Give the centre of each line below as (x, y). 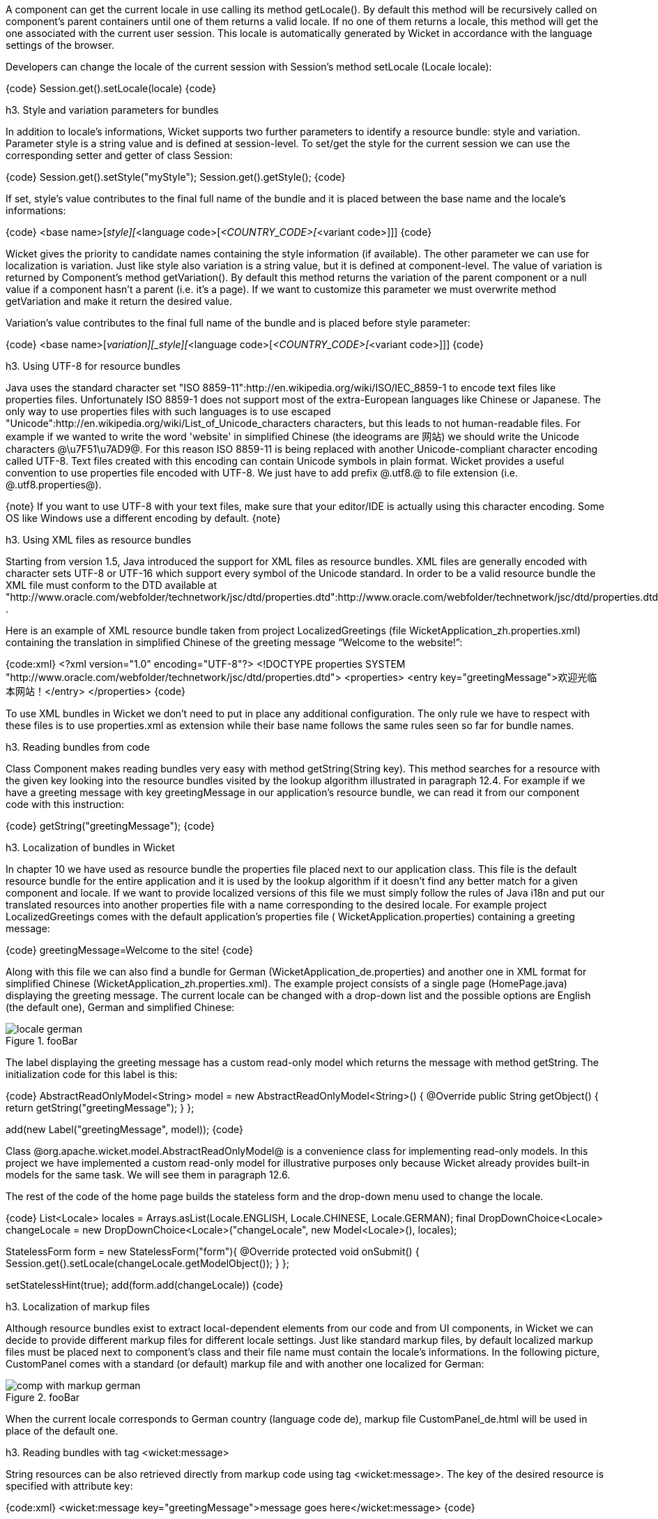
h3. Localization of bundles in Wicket (90, 847)
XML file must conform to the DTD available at (112, 585)
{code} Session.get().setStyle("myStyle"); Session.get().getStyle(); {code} (176, 177)
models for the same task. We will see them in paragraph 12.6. (148, 1175)
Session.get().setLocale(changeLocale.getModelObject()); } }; (148, 1263)
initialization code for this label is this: (92, 1074)
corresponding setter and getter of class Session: (119, 155)
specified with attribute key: (69, 1486)
